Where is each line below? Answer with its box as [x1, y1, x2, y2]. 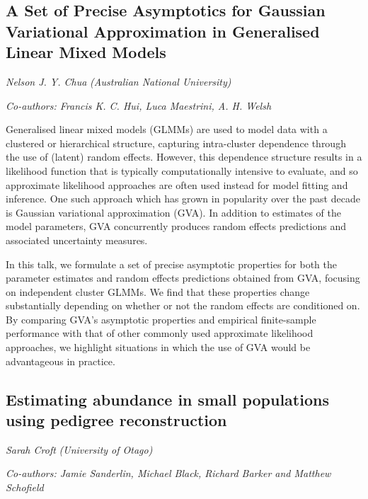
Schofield [6, 480, 44, 495]
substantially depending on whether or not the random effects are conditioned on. [6, 298, 360, 313]
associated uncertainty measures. [6, 232, 148, 247]
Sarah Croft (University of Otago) [6, 442, 153, 457]
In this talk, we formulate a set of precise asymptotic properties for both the [6, 256, 338, 271]
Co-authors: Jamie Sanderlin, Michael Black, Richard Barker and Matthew [6, 466, 331, 481]
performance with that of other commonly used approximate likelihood [6, 326, 314, 340]
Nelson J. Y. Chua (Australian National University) [6, 74, 231, 88]
